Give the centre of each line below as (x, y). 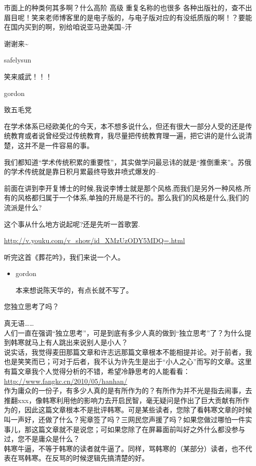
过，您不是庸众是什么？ (42, 439)
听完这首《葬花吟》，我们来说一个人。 (64, 257)
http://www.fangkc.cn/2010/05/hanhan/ (66, 381)
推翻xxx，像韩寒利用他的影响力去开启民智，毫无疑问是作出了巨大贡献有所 (123, 400)
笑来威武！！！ (28, 76)
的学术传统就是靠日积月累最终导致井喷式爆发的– (81, 171)
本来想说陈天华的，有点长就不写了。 (74, 290)
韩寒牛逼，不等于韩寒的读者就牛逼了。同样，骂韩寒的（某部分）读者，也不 (125, 448)
